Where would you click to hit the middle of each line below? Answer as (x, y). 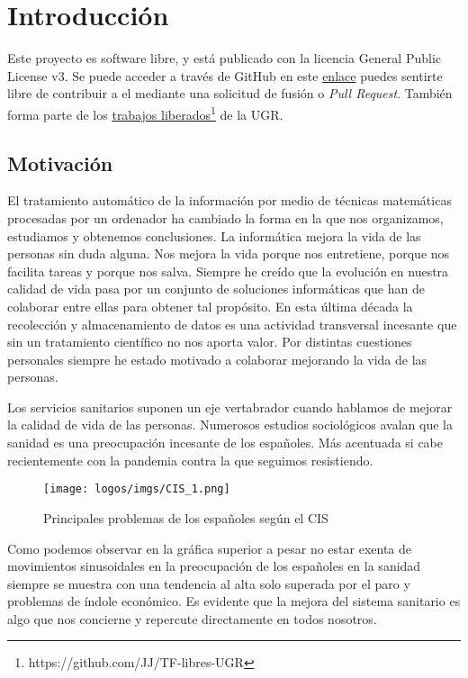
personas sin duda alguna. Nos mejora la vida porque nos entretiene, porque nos (229, 253)
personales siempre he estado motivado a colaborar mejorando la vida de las (217, 359)
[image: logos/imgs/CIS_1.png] (137, 489)
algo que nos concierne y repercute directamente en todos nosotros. (192, 618)
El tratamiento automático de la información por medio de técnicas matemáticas (229, 200)
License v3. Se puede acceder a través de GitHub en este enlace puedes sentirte (225, 75)
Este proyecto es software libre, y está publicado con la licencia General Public (224, 58)
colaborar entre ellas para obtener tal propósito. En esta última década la (210, 306)
